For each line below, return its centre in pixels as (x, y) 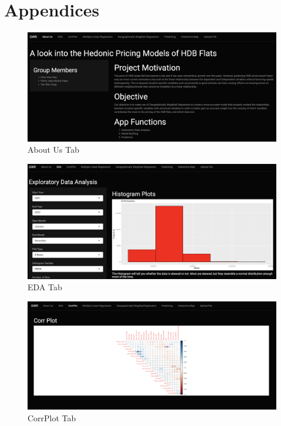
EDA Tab (45, 287)
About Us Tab (53, 150)
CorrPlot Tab (52, 417)
